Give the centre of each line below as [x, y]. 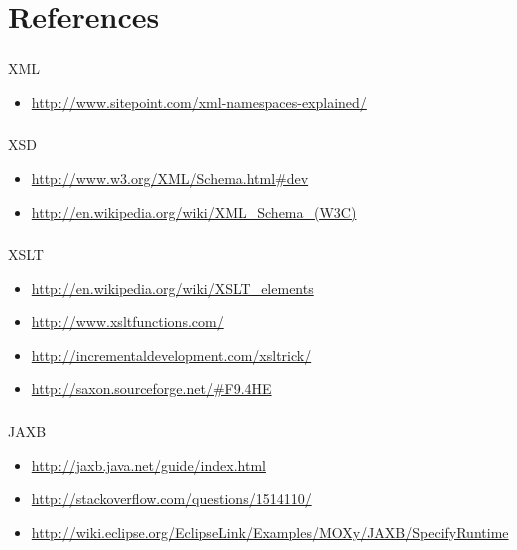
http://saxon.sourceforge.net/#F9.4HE [151, 388]
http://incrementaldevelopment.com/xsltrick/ [171, 354]
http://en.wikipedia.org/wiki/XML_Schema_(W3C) [194, 211]
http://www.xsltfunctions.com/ [127, 321]
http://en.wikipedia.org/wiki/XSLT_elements [172, 287]
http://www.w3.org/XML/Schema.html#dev [170, 178]
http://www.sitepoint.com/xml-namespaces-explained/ [199, 101]
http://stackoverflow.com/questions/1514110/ [171, 498]
